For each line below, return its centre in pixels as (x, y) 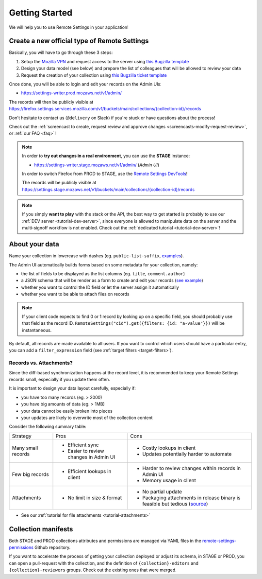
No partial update (162, 491)
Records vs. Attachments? (41, 363)
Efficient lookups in (90, 471)
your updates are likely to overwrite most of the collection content (87, 418)
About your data (34, 244)
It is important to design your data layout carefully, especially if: (72, 388)
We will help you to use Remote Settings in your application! (69, 27)
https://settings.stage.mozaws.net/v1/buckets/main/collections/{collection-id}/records (108, 189)
